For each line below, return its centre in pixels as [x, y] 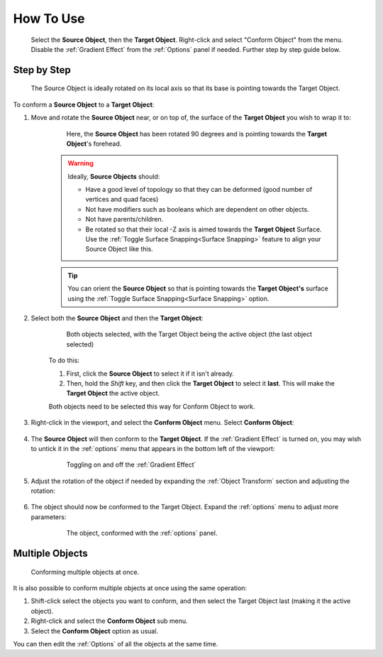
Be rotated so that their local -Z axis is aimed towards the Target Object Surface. [204, 229]
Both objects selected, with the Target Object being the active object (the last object [189, 335]
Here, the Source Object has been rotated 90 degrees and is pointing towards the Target [197, 134]
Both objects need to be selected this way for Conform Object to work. [152, 406]
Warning [81, 163]
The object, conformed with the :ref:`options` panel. [142, 533]
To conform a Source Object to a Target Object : [84, 104]
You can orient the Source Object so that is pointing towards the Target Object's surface [198, 288]
